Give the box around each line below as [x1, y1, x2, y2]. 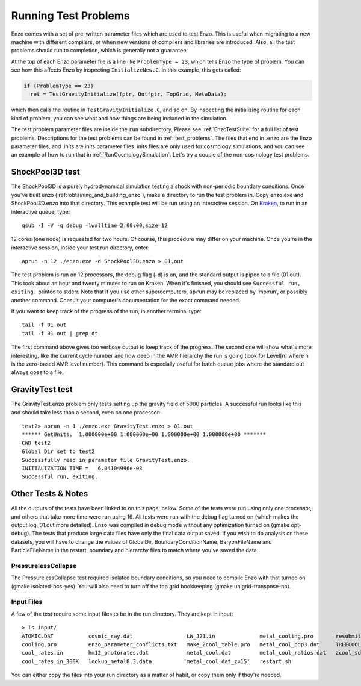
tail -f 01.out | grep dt [22, 330, 99, 337]
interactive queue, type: [11, 208, 70, 215]
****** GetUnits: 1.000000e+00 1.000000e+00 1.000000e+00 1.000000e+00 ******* [22, 431, 267, 438]
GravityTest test [11, 384, 73, 394]
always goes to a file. [11, 369, 64, 376]
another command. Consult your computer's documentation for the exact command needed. [11, 296, 241, 304]
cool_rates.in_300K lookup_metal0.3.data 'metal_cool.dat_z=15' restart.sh [22, 658, 292, 665]
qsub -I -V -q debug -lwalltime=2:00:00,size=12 [22, 222, 168, 229]
